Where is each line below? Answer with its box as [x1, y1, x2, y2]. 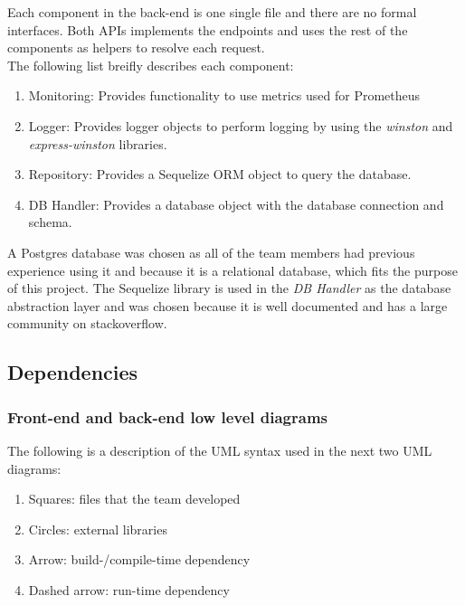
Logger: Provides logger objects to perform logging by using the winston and [28, 116, 453, 135]
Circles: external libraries [28, 519, 167, 538]
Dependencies [7, 358, 138, 386]
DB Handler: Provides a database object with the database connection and [28, 194, 444, 213]
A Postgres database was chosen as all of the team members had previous [7, 242, 415, 261]
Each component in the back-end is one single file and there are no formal [7, 3, 417, 21]
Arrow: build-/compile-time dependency [28, 550, 251, 569]
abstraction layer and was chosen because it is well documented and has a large [7, 296, 448, 315]
